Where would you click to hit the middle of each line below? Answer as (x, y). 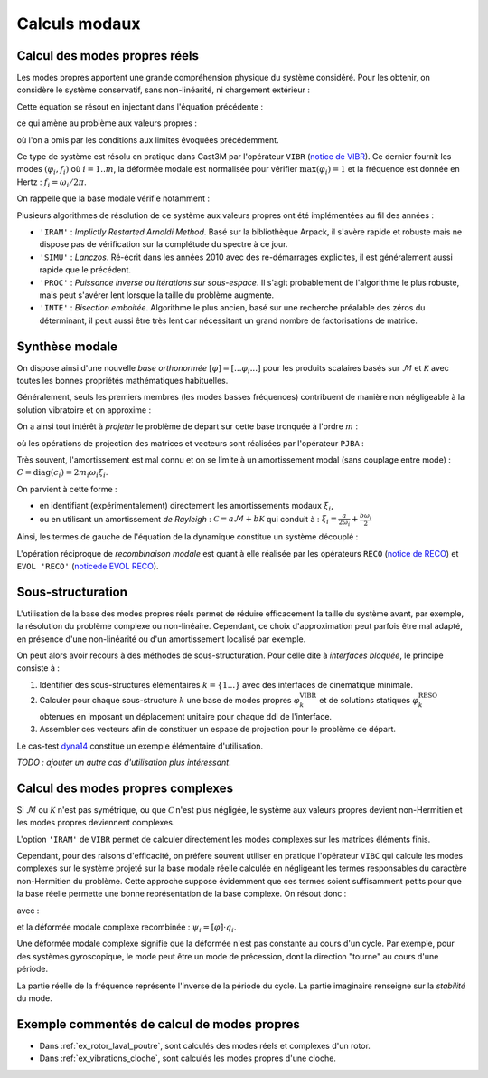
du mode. (35, 998)
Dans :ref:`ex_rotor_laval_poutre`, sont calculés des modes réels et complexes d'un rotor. (205, 1045)
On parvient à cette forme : (67, 489)
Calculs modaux (79, 24)
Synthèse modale (67, 346)
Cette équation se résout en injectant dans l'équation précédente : (140, 106)
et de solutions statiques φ (369, 700)
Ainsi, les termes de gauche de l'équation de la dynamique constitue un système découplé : (188, 537)
